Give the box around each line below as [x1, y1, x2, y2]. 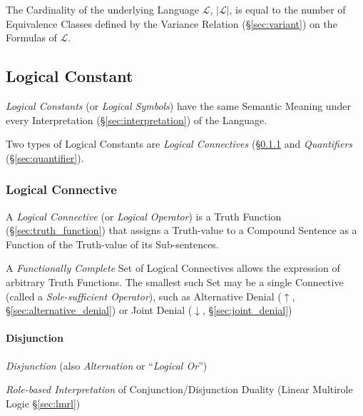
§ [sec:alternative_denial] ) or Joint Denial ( [6, 303, 193, 318]
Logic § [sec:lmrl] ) [6, 395, 81, 410]
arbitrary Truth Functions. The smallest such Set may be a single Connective [6, 274, 344, 289]
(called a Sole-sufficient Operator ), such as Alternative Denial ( [6, 288, 282, 303]
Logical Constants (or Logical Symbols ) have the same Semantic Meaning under [6, 98, 351, 113]
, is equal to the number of [229, 2, 346, 16]
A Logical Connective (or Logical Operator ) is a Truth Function [6, 208, 282, 223]
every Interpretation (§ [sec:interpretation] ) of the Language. [6, 112, 267, 127]
